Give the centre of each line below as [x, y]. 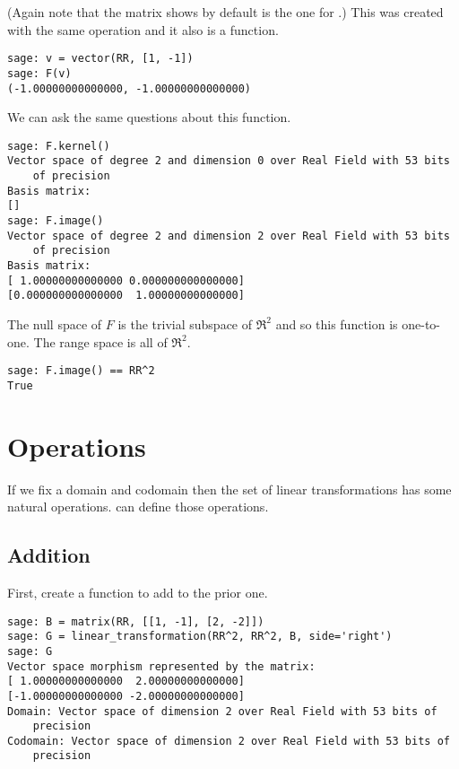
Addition [49, 555]
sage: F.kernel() [59, 146]
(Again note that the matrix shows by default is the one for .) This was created [225, 12]
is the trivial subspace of [185, 323]
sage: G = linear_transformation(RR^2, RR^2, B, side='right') [200, 637]
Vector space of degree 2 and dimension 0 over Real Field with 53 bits [229, 161]
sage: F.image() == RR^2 [81, 371]
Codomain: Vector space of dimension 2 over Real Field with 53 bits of [229, 741]
